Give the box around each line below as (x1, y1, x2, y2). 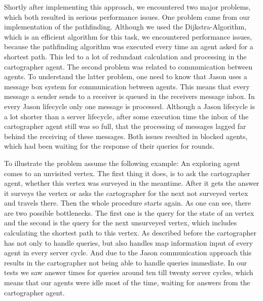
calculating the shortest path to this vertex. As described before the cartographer (4, 227, 257, 238)
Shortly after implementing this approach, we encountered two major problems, (4, 2, 251, 12)
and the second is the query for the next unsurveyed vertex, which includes (4, 217, 237, 228)
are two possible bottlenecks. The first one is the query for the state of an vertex (4, 207, 254, 218)
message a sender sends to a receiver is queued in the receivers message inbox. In (4, 91, 255, 102)
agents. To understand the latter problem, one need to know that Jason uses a (4, 71, 247, 82)
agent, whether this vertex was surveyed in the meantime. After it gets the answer (4, 178, 259, 188)
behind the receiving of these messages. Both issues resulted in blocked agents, (4, 130, 248, 141)
